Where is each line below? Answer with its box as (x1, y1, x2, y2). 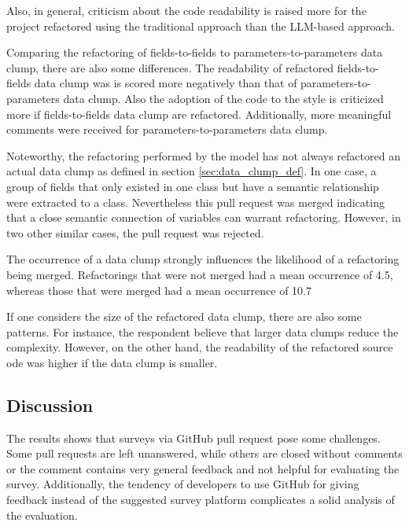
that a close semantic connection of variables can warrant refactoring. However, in (6, 209, 401, 226)
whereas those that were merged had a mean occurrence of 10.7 (6, 281, 312, 298)
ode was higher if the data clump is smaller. (6, 354, 218, 370)
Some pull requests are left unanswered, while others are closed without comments (6, 445, 403, 462)
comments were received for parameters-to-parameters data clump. (6, 121, 328, 138)
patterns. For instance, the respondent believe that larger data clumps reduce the (6, 323, 399, 340)
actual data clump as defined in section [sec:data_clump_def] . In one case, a (6, 163, 377, 179)
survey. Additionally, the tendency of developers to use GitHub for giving (6, 476, 359, 492)
